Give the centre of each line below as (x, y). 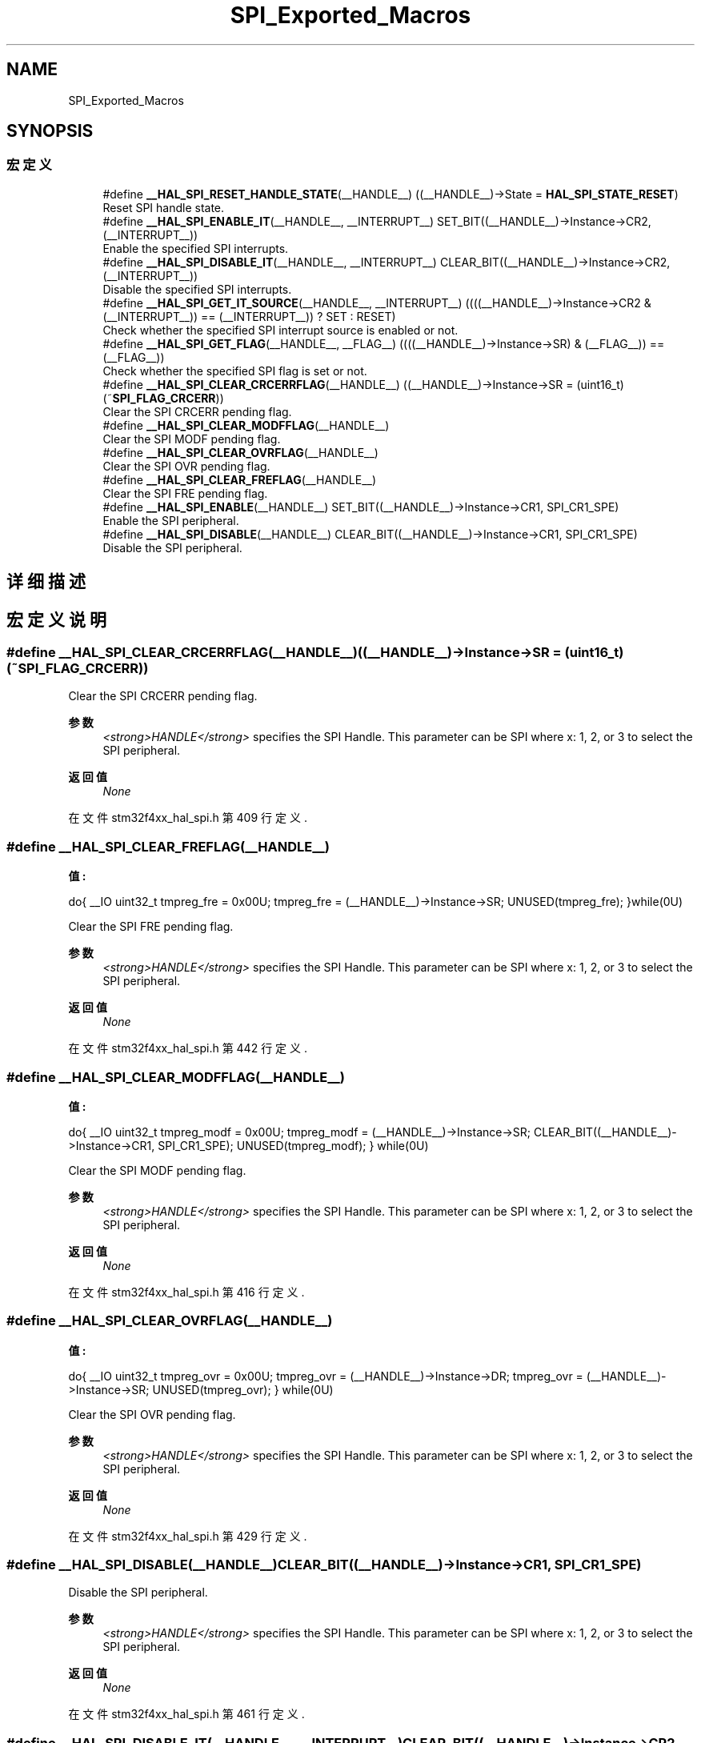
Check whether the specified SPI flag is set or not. (235, 371)
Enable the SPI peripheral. (171, 520)
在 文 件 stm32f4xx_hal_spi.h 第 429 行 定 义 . (188, 1536)
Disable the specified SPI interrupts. (197, 289)
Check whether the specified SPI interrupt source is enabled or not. (280, 330)
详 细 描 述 (46, 582)
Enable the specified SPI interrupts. (196, 248)
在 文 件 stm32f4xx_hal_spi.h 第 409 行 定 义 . (188, 818)
